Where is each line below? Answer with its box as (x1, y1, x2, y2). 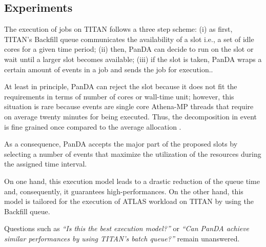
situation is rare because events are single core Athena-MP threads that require (4, 101, 254, 112)
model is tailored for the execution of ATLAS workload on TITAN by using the (4, 196, 254, 207)
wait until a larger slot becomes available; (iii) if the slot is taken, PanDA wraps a (4, 53, 262, 64)
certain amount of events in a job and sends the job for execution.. (4, 64, 213, 74)
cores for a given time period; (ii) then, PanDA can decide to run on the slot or (4, 44, 254, 54)
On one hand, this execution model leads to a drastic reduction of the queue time (4, 175, 260, 186)
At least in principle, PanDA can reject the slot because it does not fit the (4, 81, 237, 92)
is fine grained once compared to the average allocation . (4, 121, 181, 132)
